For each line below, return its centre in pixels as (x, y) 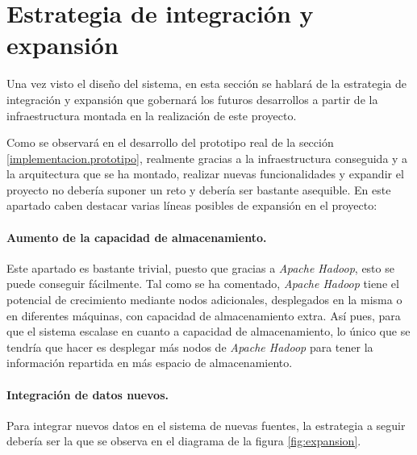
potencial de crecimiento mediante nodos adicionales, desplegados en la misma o (204, 300)
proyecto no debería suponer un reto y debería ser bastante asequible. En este (199, 189)
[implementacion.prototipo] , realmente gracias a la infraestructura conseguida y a (207, 158)
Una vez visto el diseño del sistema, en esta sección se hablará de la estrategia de (207, 83)
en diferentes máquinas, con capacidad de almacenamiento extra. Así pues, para (204, 315)
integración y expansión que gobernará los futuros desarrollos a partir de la (192, 99)
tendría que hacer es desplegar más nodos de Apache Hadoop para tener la (190, 346)
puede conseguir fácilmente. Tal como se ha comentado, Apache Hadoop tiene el (203, 284)
